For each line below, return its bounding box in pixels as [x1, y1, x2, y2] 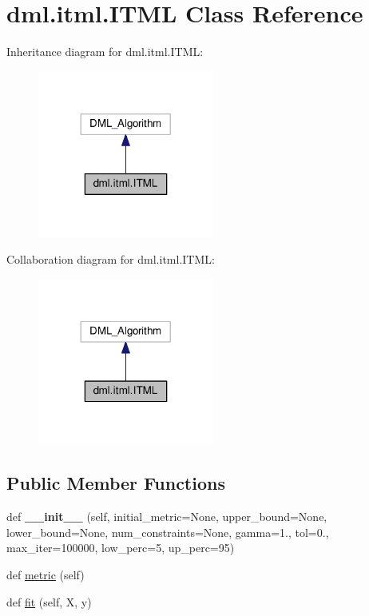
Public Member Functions [6, 471, 225, 495]
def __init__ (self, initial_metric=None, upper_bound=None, [6, 508, 327, 525]
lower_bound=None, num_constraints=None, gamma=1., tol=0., [6, 523, 329, 540]
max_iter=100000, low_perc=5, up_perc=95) [6, 539, 235, 556]
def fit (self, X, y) [6, 593, 92, 610]
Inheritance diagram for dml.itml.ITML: [6, 43, 204, 60]
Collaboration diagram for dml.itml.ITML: [6, 251, 215, 268]
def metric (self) [6, 566, 85, 583]
